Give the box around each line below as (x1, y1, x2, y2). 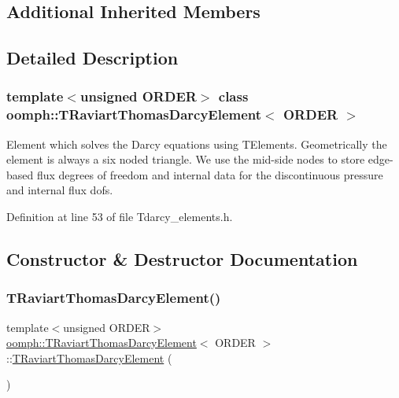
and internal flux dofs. (6, 182, 113, 198)
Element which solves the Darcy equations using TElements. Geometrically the (6, 135, 387, 152)
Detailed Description (6, 46, 179, 70)
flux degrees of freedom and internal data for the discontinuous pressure (36, 166, 383, 182)
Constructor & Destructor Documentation (6, 247, 358, 271)
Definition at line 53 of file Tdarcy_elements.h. (6, 208, 233, 225)
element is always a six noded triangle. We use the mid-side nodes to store (6, 151, 365, 168)
